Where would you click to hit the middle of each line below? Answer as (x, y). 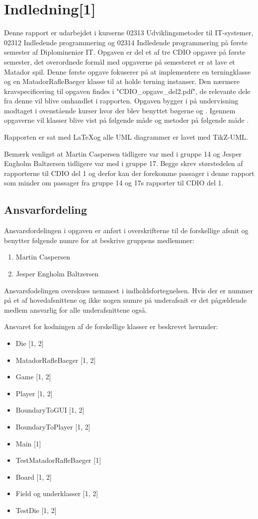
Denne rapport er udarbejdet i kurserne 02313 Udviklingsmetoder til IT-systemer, (129, 33)
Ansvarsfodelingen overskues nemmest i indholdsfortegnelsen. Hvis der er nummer (129, 290)
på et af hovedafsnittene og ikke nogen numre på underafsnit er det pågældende (125, 300)
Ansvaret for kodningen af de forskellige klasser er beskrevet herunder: (111, 326)
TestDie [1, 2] (36, 510)
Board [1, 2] (34, 476)
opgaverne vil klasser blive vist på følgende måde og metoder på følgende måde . (127, 120)
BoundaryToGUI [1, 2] (50, 410)
